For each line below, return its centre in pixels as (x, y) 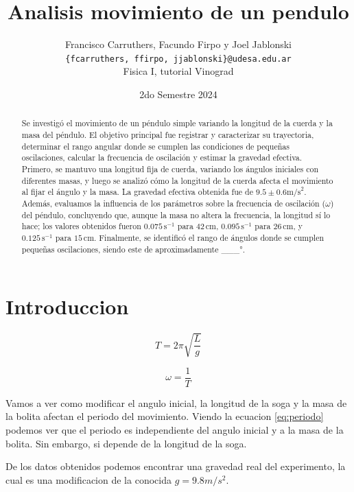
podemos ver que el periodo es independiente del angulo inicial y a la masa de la (175, 429)
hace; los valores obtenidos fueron (81, 226)
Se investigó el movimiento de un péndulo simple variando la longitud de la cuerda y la (177, 123)
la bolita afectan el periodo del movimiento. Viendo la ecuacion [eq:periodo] (165, 416)
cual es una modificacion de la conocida (88, 479)
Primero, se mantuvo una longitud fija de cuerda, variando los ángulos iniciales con (170, 168)
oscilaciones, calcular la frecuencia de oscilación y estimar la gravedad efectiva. (162, 157)
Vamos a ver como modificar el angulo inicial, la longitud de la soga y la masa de (176, 402)
